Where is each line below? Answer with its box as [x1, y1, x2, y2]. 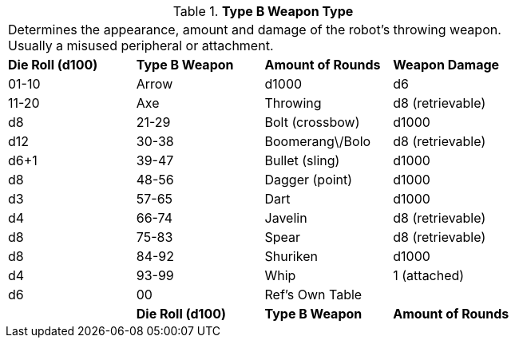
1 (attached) [393, 267, 465, 283]
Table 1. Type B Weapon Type [172, 3, 354, 19]
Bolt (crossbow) [264, 114, 360, 130]
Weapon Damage [393, 57, 500, 73]
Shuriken [264, 248, 318, 264]
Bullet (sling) [264, 152, 340, 168]
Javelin [264, 210, 307, 226]
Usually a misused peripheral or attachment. [8, 38, 274, 53]
